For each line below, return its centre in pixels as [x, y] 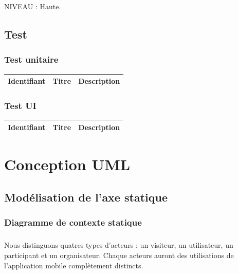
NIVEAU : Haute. [33, 6]
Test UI [20, 106]
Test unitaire [31, 59]
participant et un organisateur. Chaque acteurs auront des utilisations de [119, 255]
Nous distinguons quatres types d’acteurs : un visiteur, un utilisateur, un [119, 245]
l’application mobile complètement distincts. [74, 265]
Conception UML [67, 164]
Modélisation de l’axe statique [86, 197]
